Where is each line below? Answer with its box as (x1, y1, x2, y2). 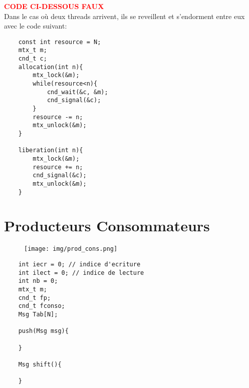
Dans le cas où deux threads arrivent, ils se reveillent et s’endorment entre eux (4, 11, 245, 21)
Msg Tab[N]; (18, 310, 58, 318)
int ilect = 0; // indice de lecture (18, 269, 144, 276)
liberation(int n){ (18, 147, 83, 154)
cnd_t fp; (18, 294, 51, 301)
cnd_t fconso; (18, 302, 65, 310)
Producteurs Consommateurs (4, 215, 210, 236)
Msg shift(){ (18, 360, 62, 368)
